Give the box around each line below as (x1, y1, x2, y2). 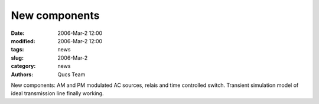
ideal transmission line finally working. (11, 90, 104, 97)
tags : (11, 46, 24, 53)
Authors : (11, 71, 34, 78)
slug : (11, 54, 24, 61)
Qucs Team (57, 71, 86, 78)
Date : (11, 30, 25, 37)
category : (11, 63, 36, 70)
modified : (11, 37, 35, 44)
